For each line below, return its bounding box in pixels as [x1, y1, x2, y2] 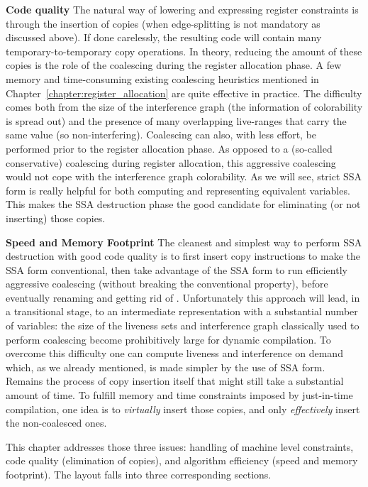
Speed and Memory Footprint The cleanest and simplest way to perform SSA [6, 234, 362, 249]
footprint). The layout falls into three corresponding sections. [6, 467, 272, 481]
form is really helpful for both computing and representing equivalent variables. [6, 182, 350, 197]
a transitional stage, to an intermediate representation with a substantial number [6, 304, 358, 319]
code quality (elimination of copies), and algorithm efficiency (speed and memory [6, 453, 358, 468]
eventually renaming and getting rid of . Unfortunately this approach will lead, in [6, 290, 360, 305]
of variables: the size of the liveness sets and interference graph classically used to [6, 318, 359, 333]
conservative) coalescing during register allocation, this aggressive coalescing [6, 155, 336, 170]
